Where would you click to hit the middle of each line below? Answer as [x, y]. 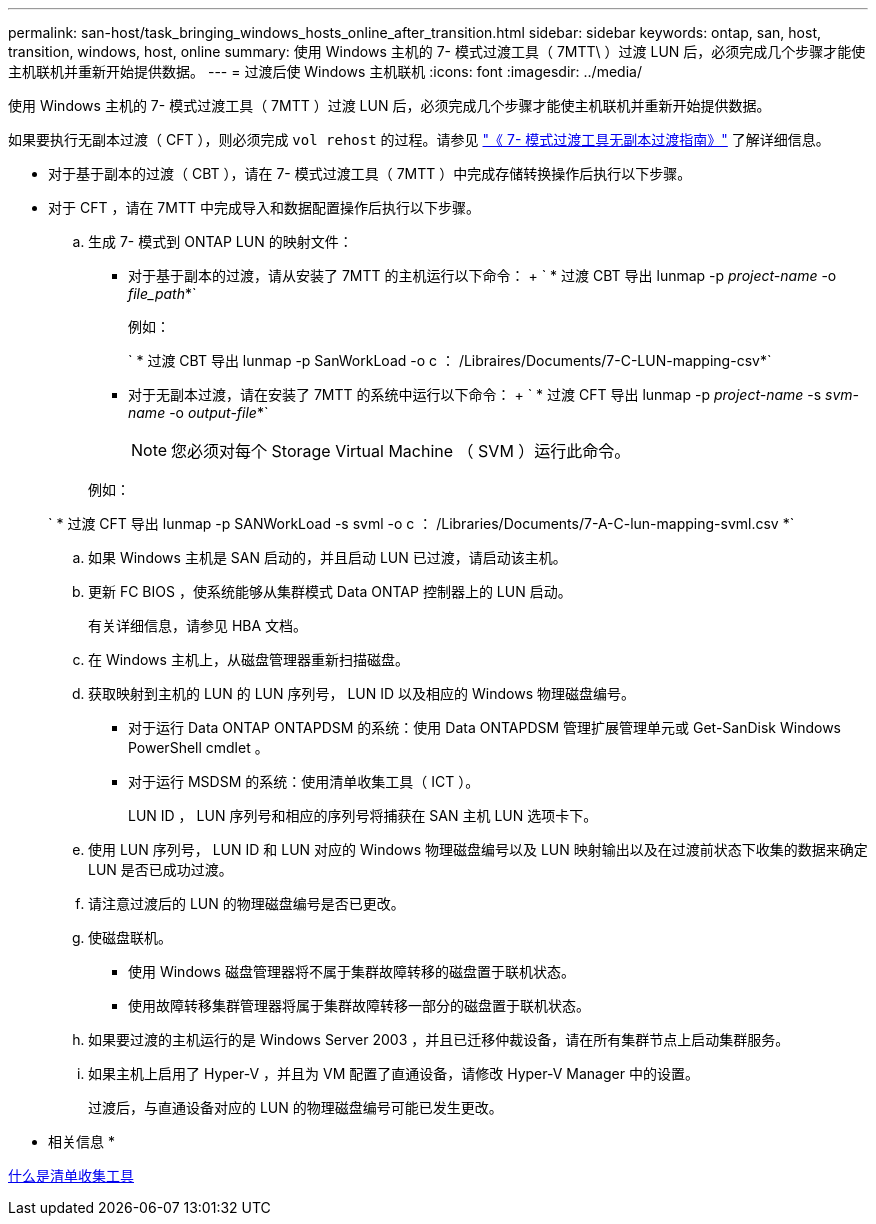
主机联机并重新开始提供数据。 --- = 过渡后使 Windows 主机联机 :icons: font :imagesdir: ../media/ [325, 71]
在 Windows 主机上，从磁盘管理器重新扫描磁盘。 [248, 659]
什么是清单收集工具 [71, 1175]
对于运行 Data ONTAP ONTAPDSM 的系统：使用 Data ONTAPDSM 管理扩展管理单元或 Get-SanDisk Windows [485, 727]
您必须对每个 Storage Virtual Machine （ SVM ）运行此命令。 [401, 451]
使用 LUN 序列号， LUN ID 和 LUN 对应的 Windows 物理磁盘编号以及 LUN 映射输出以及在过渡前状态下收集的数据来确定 [478, 849]
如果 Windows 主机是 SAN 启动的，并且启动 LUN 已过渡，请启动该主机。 [327, 557]
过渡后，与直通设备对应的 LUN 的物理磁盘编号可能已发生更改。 [295, 1107]
